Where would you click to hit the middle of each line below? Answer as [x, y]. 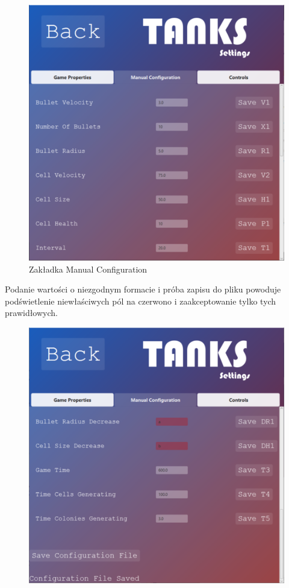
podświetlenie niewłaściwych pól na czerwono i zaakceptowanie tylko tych [141, 301]
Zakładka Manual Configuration [88, 269]
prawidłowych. [31, 313]
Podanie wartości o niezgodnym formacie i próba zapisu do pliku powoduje [143, 289]
